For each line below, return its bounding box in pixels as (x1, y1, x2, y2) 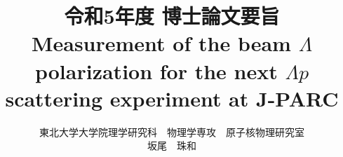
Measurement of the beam (31, 29, 291, 57)
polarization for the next (34, 56, 278, 85)
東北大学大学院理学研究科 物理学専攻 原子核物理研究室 (39, 124, 304, 139)
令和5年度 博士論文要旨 (64, 1, 280, 30)
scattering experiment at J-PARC (5, 83, 339, 112)
